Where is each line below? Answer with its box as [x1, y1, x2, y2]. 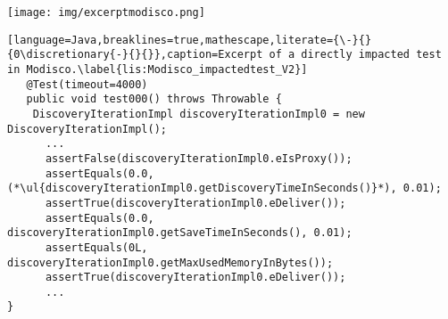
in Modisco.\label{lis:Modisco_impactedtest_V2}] [7, 62, 308, 76]
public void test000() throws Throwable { [26, 93, 282, 106]
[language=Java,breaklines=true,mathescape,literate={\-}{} [7, 33, 372, 46]
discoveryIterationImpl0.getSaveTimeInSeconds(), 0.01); [7, 226, 353, 240]
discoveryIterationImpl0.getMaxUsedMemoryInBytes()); [7, 256, 334, 269]
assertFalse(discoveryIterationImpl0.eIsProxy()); [45, 151, 353, 165]
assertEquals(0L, [45, 241, 148, 254]
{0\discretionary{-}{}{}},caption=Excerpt [7, 48, 263, 61]
